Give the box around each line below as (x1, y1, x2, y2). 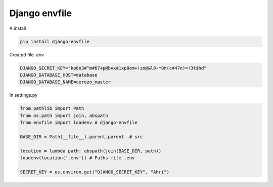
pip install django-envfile (20, 38, 89, 44)
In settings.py (9, 92, 38, 98)
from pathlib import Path (20, 106, 84, 111)
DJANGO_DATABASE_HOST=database (20, 72, 98, 78)
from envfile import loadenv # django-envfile (20, 120, 138, 126)
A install (9, 25, 26, 31)
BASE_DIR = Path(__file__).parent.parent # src (20, 134, 143, 140)
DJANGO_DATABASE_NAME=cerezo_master (20, 79, 111, 85)
